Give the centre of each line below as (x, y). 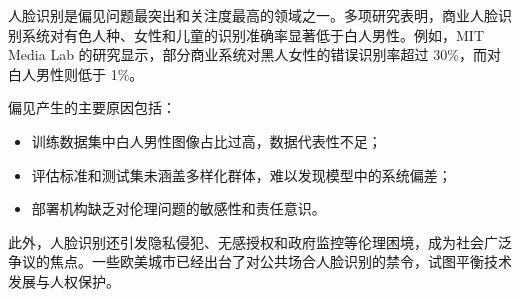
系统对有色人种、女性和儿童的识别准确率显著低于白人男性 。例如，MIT (252, 34)
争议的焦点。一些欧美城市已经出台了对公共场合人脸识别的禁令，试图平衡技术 (260, 261)
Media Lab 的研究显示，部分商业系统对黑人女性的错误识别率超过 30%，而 (247, 54)
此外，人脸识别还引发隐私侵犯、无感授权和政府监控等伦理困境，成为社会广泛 (260, 241)
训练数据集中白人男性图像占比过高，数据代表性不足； (206, 140)
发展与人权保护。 (64, 280)
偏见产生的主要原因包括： (92, 107)
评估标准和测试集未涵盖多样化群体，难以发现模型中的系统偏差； (241, 174)
